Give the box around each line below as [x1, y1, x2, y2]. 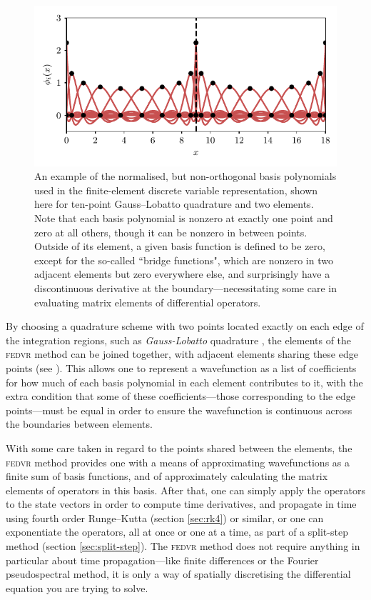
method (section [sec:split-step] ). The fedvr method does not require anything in [6, 539, 360, 554]
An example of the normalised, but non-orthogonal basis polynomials [34, 169, 337, 184]
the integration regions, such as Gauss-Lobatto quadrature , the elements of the [6, 332, 352, 347]
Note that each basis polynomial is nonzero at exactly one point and [34, 211, 333, 225]
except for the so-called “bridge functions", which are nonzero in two [34, 252, 333, 267]
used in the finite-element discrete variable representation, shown [34, 182, 318, 197]
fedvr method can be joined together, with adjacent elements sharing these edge [6, 346, 358, 361]
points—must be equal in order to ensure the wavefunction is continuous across [6, 402, 352, 417]
